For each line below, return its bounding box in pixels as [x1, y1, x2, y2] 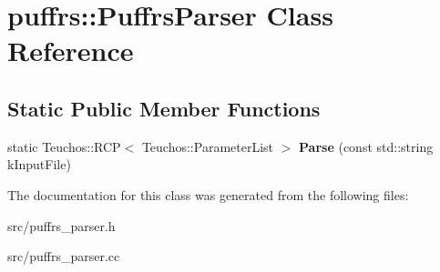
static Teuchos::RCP [7, 136, 121, 156]
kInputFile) [7, 155, 71, 174]
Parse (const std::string [299, 136, 434, 156]
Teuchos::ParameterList [141, 136, 274, 156]
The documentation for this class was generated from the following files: [7, 185, 409, 204]
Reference [7, 32, 134, 69]
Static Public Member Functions [7, 94, 321, 122]
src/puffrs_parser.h [7, 216, 116, 235]
